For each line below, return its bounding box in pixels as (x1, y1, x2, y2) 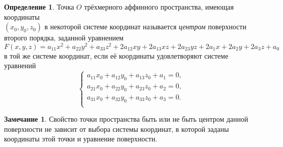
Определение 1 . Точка (4, 2, 74, 12)
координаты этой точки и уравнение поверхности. (4, 133, 158, 144)
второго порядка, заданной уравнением (4, 32, 124, 43)
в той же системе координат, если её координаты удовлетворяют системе (4, 50, 228, 61)
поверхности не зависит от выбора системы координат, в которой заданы (4, 123, 229, 134)
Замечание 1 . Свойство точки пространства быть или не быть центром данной (4, 114, 249, 124)
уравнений (4, 60, 36, 71)
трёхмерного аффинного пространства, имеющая (84, 2, 234, 12)
